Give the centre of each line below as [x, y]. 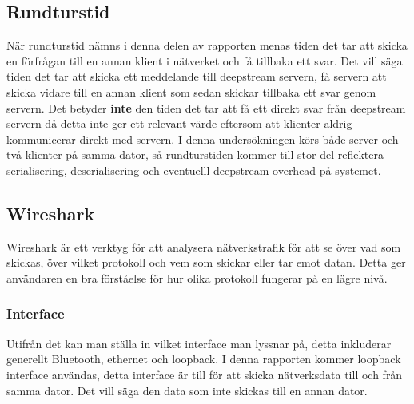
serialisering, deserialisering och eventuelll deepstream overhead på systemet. [194, 170]
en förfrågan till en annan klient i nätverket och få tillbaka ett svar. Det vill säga [205, 60]
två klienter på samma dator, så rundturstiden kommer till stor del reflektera [195, 154]
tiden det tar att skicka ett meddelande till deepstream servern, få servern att [197, 76]
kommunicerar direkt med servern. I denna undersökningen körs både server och [203, 139]
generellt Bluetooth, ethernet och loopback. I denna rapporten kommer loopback [204, 359]
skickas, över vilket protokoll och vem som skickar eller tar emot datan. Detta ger [206, 262]
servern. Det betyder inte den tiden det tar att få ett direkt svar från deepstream [206, 107]
